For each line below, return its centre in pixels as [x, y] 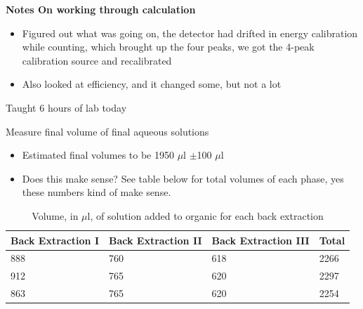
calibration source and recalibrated [97, 60]
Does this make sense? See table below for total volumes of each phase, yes [183, 178]
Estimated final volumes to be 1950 [98, 155]
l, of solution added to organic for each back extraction [205, 215]
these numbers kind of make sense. [97, 192]
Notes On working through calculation [101, 9]
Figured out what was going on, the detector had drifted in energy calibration [190, 33]
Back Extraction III [260, 240]
